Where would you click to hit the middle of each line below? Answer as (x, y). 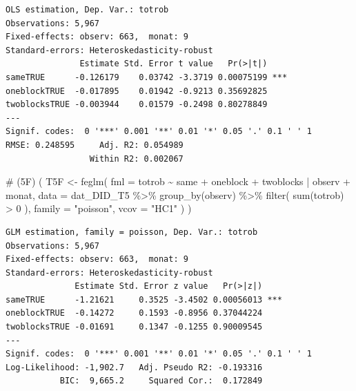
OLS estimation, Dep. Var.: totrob (87, 10)
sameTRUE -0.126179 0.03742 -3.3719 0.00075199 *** (147, 77)
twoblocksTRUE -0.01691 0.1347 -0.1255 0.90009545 (134, 327)
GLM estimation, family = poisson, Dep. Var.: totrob (132, 232)
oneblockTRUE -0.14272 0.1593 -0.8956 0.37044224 (134, 313)
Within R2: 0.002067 (136, 159)
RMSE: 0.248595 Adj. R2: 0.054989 (95, 145)
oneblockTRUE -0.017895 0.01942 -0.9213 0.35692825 (137, 91)
